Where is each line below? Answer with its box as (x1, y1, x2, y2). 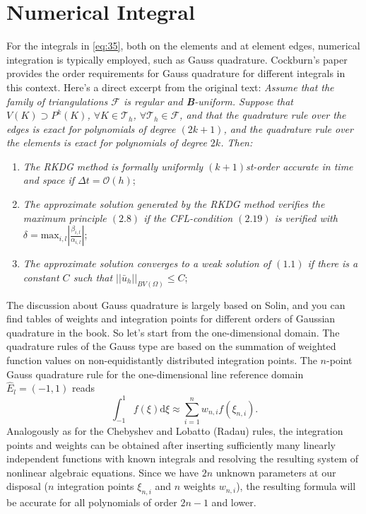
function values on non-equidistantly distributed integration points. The (6, 353, 317, 368)
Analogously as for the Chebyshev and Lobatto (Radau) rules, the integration (6, 423, 343, 438)
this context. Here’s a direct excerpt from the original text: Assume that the (6, 79, 334, 94)
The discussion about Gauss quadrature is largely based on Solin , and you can (6, 297, 346, 312)
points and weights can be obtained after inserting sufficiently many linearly (6, 437, 336, 452)
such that (73, 269, 113, 284)
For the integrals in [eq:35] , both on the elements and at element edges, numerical (6, 38, 360, 53)
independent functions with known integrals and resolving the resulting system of (6, 451, 359, 466)
